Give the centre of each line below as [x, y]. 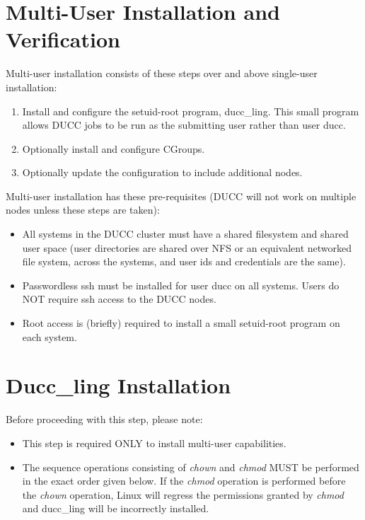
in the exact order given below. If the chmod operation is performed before [184, 481]
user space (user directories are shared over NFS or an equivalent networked [187, 247]
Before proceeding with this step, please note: [104, 419]
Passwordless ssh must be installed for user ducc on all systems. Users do [181, 285]
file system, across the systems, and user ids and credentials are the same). [184, 261]
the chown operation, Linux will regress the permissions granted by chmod [183, 494]
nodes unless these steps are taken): [83, 210]
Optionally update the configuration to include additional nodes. [162, 172]
